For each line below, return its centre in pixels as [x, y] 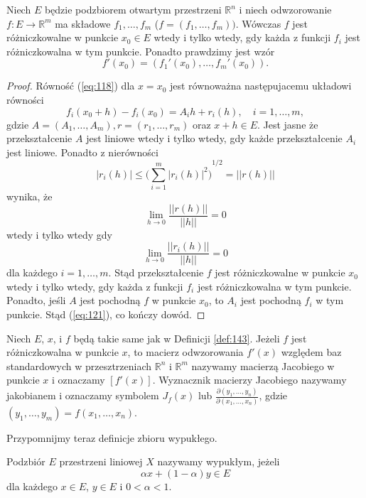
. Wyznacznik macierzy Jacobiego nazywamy [249, 380]
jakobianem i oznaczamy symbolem [83, 395]
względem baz [311, 352]
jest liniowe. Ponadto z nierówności [82, 152]
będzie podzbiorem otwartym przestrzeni [133, 9]
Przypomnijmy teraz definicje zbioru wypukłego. [112, 437]
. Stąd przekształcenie [156, 272]
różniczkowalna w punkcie [63, 352]
